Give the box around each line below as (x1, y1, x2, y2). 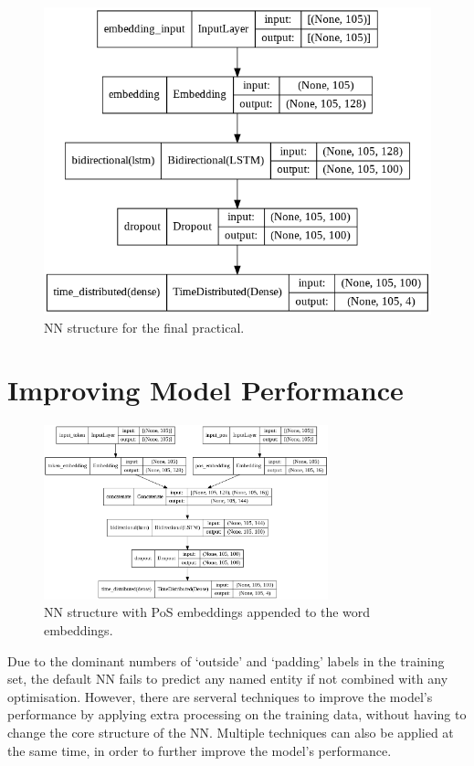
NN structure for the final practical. (44, 317, 245, 336)
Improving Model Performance (7, 371, 404, 409)
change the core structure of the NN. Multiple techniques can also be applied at (7, 723, 454, 741)
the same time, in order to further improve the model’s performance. (7, 740, 392, 760)
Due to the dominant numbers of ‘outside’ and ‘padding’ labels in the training (7, 651, 445, 670)
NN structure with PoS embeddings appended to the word (44, 602, 371, 622)
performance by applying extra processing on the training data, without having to (7, 705, 467, 724)
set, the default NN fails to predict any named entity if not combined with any (7, 669, 448, 688)
